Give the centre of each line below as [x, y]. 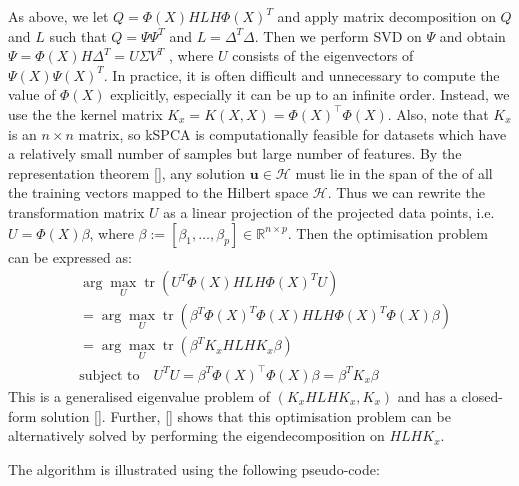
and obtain [472, 35]
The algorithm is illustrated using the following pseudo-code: [194, 468]
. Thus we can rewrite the [406, 192]
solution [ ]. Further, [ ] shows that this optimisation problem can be [246, 415]
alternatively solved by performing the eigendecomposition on [196, 435]
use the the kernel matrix [85, 113]
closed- [482, 395]
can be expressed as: [70, 256]
